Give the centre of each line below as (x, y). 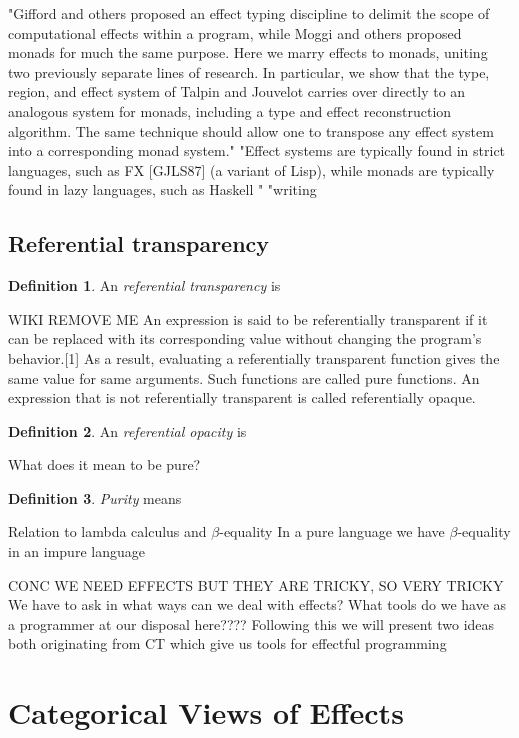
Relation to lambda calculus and (107, 531)
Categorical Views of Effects (206, 712)
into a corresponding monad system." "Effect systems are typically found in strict (257, 150)
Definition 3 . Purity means (95, 497)
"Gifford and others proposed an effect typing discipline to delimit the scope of (249, 13)
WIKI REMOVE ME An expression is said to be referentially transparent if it (248, 318)
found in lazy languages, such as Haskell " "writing (162, 189)
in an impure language (76, 551)
